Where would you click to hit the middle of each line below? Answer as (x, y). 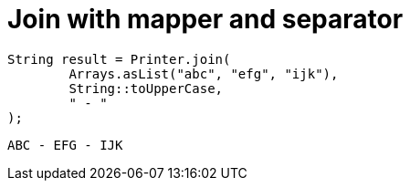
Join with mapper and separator (205, 19)
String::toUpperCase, (146, 88)
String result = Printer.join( (119, 59)
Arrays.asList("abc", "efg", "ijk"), (204, 73)
